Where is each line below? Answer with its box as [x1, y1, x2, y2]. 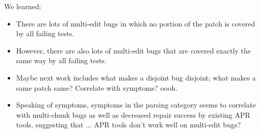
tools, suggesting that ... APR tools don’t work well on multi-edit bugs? [16, 119, 241, 130]
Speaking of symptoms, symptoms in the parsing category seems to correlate [16, 99, 256, 110]
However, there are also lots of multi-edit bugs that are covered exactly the [16, 45, 251, 56]
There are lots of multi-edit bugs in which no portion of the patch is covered [16, 18, 255, 29]
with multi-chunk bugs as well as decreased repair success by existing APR [16, 109, 250, 120]
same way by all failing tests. [16, 55, 107, 66]
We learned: [4, 1, 41, 11]
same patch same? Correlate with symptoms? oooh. [16, 82, 178, 93]
